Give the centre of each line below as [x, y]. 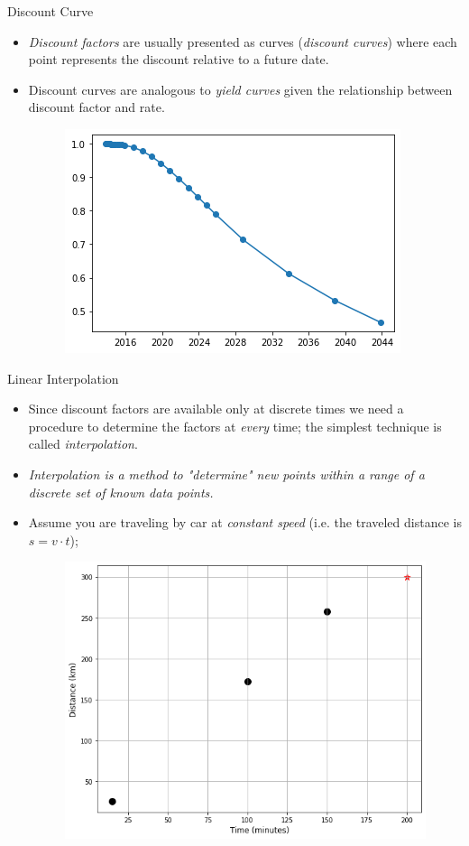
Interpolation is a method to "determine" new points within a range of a [226, 474]
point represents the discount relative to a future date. [179, 59]
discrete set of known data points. [121, 492]
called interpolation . [83, 444]
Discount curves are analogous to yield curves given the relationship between [240, 89]
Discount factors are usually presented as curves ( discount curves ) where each [243, 41]
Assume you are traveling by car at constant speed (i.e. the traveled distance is [245, 522]
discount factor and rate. [97, 107]
